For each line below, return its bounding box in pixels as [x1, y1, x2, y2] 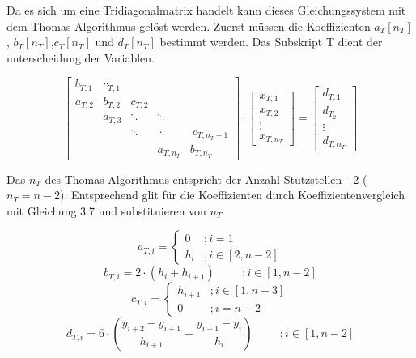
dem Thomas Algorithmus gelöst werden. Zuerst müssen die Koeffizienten [6, 17, 371, 34]
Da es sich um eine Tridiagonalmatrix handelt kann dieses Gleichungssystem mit [6, 2, 406, 18]
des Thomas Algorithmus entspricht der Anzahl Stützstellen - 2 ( [45, 170, 367, 187]
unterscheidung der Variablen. [6, 49, 155, 66]
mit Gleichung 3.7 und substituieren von [6, 202, 206, 219]
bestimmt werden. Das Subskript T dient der [159, 33, 383, 50]
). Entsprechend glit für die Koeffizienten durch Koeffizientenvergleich [60, 186, 405, 203]
